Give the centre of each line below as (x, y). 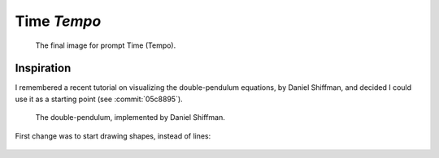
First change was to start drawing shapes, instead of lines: (113, 136)
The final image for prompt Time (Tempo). (106, 45)
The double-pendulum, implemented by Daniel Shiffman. (130, 117)
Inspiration (43, 68)
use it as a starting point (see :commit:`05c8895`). (99, 99)
